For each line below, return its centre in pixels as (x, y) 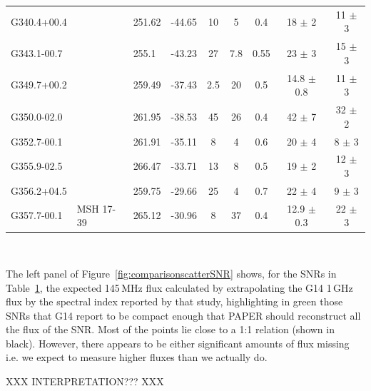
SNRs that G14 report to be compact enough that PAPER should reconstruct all (183, 315)
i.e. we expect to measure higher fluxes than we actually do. (137, 357)
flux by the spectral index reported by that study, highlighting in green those (174, 301)
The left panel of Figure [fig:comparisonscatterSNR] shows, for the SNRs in (171, 273)
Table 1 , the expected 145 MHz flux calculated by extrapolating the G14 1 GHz (179, 287)
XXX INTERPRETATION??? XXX (85, 381)
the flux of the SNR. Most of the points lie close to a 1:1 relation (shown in (170, 329)
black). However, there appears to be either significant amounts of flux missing (178, 343)
